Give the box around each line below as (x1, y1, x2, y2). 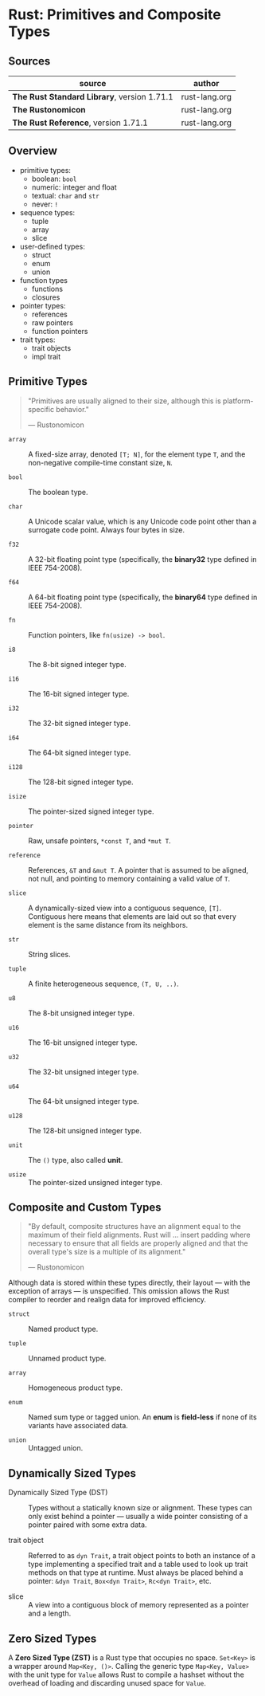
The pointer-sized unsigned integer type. (28, 1177, 163, 1187)
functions (31, 284, 64, 293)
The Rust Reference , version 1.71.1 (12, 117, 149, 128)
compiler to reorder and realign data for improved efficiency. (8, 1295, 207, 1305)
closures (31, 292, 60, 302)
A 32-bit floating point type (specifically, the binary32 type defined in (28, 554, 257, 563)
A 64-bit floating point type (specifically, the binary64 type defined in (28, 592, 258, 602)
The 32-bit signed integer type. (28, 718, 131, 728)
